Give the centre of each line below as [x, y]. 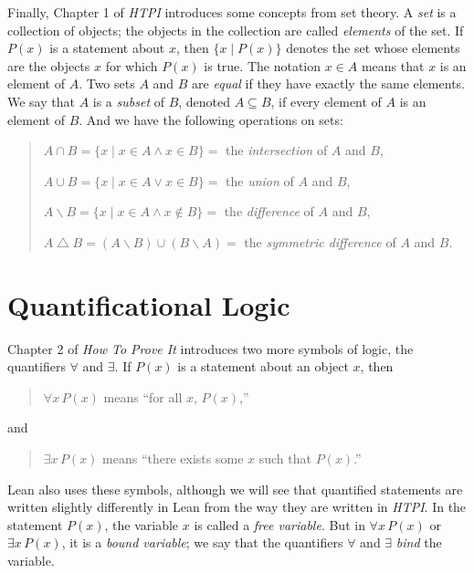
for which [132, 65]
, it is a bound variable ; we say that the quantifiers [202, 542]
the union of [260, 180]
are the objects [49, 65]
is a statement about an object [263, 366]
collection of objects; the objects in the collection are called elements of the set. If [236, 30]
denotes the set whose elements [373, 48]
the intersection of [277, 150]
